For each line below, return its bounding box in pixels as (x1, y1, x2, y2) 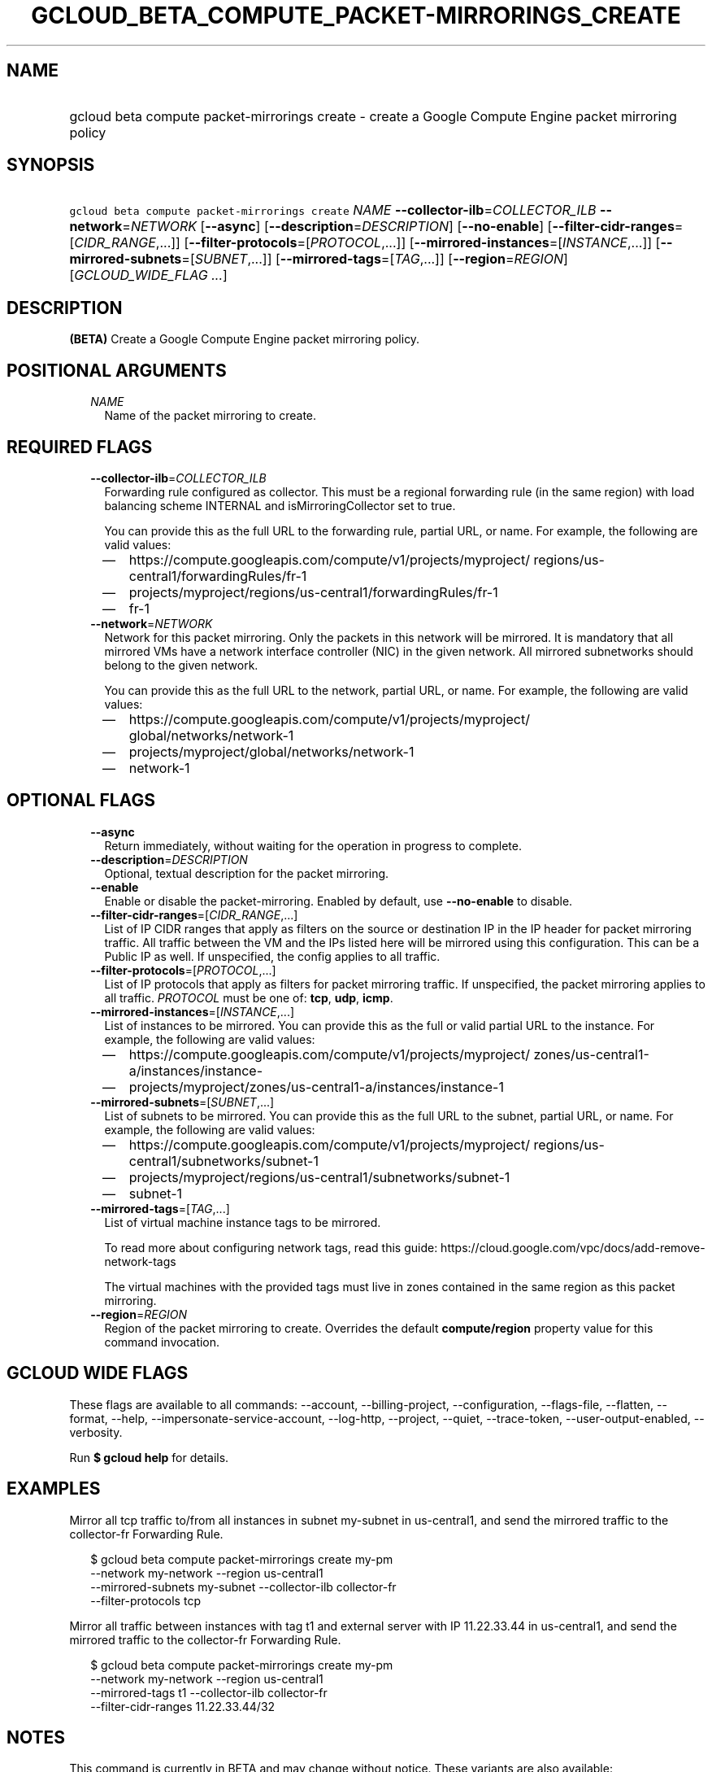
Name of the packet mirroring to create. (104, 408, 317, 423)
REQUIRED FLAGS (7, 436, 153, 457)
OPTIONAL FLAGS (7, 790, 155, 811)
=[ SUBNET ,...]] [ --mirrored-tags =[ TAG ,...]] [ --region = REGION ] (181, 251, 568, 268)
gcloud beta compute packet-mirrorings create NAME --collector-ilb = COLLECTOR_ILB (69, 202, 597, 219)
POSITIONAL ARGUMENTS (7, 360, 227, 381)
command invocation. (104, 1334, 220, 1349)
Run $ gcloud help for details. (69, 1450, 229, 1464)
